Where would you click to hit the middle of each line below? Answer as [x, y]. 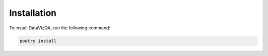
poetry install [38, 41]
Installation [33, 13]
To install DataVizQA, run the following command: [60, 28]
